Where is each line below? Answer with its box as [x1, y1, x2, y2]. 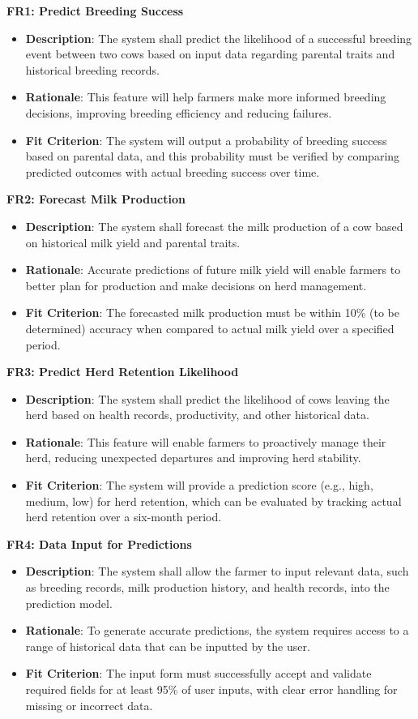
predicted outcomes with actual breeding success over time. [25, 163, 320, 180]
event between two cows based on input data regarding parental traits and [25, 45, 395, 62]
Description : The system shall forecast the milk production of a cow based [25, 217, 403, 234]
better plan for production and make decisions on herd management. [25, 276, 367, 293]
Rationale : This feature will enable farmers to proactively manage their [25, 433, 386, 450]
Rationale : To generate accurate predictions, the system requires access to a [25, 622, 409, 639]
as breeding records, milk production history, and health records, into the [25, 579, 390, 596]
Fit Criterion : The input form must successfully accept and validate [25, 665, 372, 682]
